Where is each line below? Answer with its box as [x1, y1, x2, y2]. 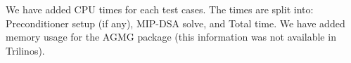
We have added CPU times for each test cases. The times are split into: [6, 2, 314, 16]
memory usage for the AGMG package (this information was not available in [6, 29, 336, 44]
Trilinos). [6, 43, 45, 57]
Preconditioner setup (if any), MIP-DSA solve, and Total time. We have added [6, 15, 345, 30]
